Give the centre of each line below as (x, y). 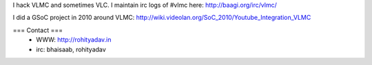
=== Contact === (38, 30)
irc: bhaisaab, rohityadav (71, 49)
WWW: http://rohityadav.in (74, 40)
